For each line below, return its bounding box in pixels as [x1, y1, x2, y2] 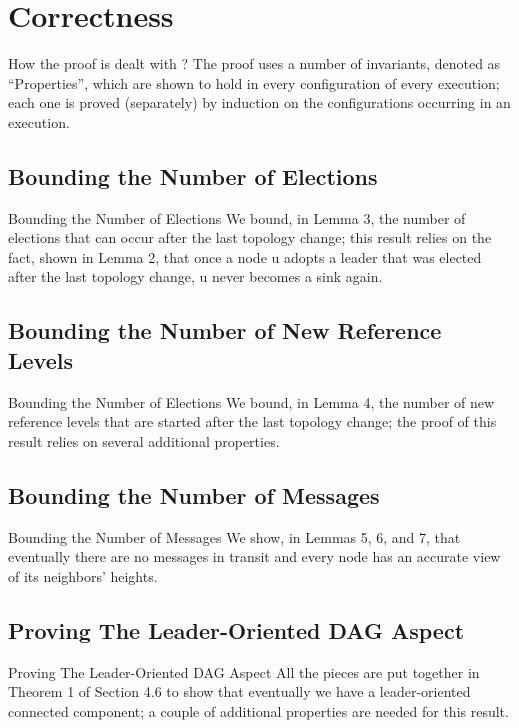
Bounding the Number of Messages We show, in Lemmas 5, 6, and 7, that [8, 526, 461, 547]
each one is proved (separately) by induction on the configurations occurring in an [8, 92, 511, 113]
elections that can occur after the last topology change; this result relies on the [8, 227, 492, 248]
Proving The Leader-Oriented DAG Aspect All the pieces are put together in [8, 661, 480, 682]
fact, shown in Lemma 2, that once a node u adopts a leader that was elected [8, 246, 482, 267]
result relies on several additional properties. [8, 430, 280, 451]
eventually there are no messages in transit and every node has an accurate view [8, 546, 501, 567]
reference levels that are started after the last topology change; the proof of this [8, 411, 497, 432]
